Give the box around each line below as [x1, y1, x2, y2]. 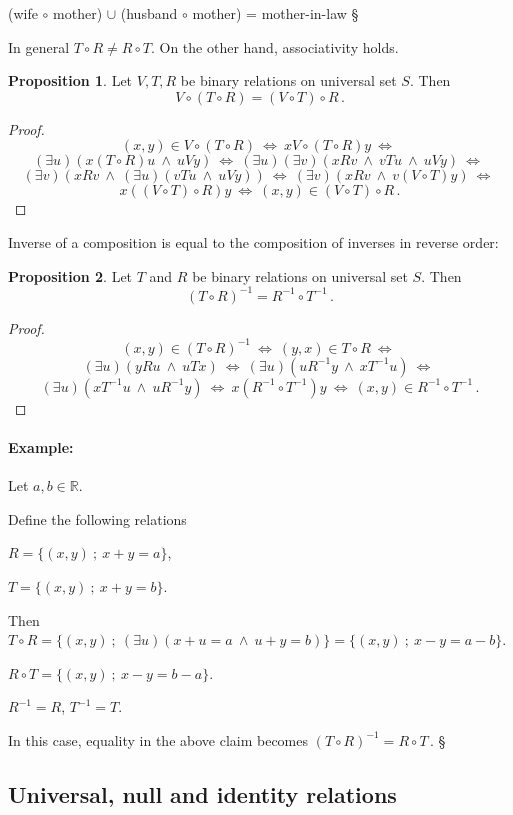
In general [8, 36, 70, 57]
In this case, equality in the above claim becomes [8, 729, 309, 750]
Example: [8, 436, 74, 457]
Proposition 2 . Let [8, 265, 133, 286]
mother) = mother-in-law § [192, 3, 359, 23]
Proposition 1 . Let [8, 70, 133, 91]
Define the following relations [8, 508, 187, 529]
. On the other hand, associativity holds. [150, 36, 399, 57]
